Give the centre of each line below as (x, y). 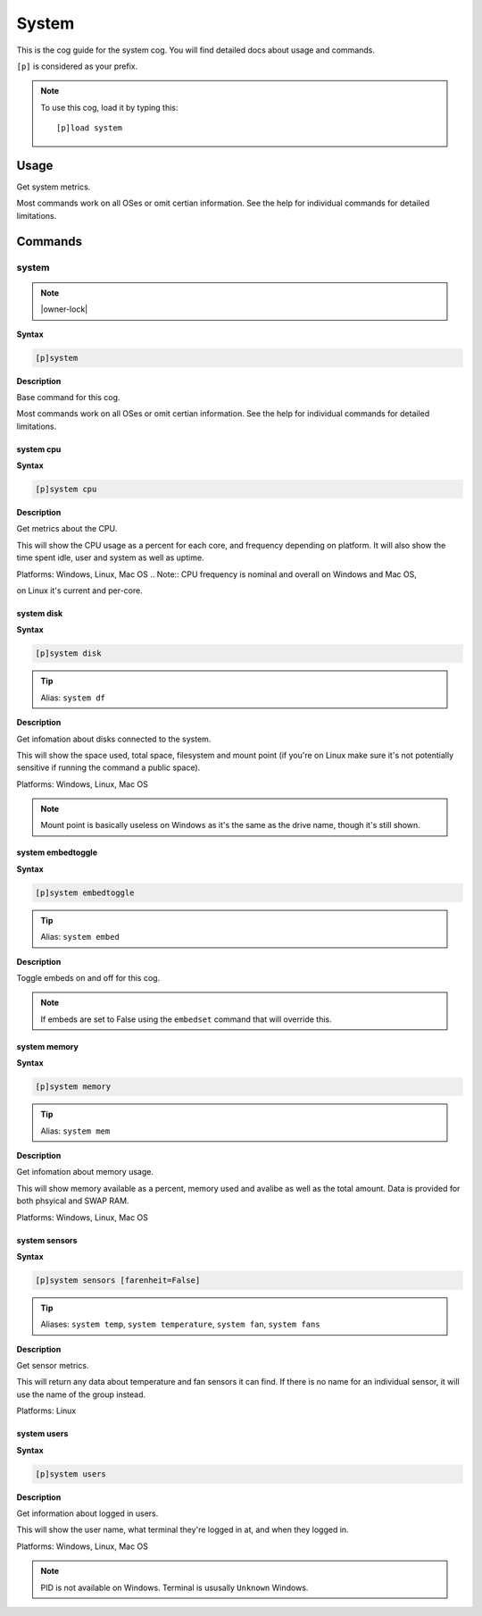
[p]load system (90, 128)
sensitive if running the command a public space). (108, 767)
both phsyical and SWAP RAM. (73, 1201)
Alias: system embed (80, 937)
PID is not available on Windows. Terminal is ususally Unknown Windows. (175, 1587)
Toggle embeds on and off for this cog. (88, 978)
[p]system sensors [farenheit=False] (118, 1280)
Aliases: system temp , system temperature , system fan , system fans (180, 1324)
